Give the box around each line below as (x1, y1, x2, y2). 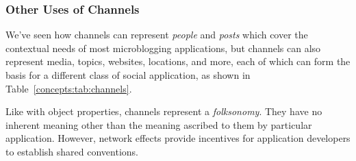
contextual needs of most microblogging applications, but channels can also (5, 40, 321, 55)
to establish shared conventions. (5, 144, 139, 158)
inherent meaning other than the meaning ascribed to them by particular (5, 117, 312, 132)
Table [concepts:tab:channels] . (5, 81, 132, 95)
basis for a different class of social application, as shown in (5, 68, 251, 82)
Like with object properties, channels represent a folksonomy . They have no (5, 104, 322, 119)
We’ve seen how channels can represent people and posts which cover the (5, 27, 308, 42)
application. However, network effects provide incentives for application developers (5, 131, 351, 145)
